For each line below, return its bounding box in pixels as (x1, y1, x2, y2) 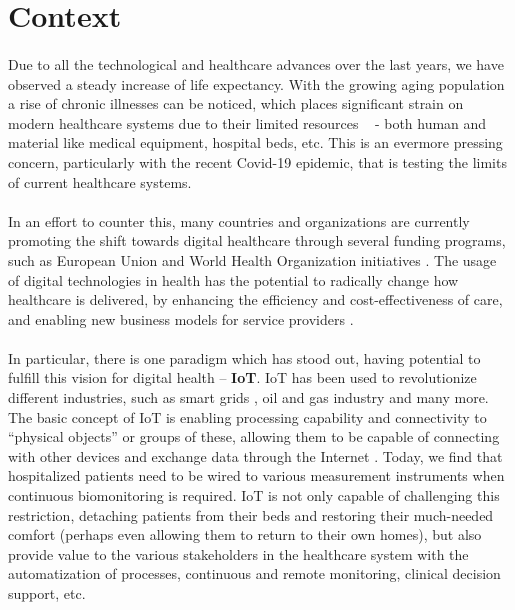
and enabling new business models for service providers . (8, 308, 354, 329)
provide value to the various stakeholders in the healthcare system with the (8, 543, 469, 564)
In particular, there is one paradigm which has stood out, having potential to (8, 347, 481, 368)
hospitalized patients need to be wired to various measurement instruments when (8, 465, 505, 486)
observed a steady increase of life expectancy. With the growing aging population (8, 73, 505, 94)
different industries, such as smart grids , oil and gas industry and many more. (8, 387, 489, 408)
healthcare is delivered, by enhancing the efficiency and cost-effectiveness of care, (8, 289, 503, 310)
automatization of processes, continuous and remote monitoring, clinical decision (8, 563, 501, 584)
